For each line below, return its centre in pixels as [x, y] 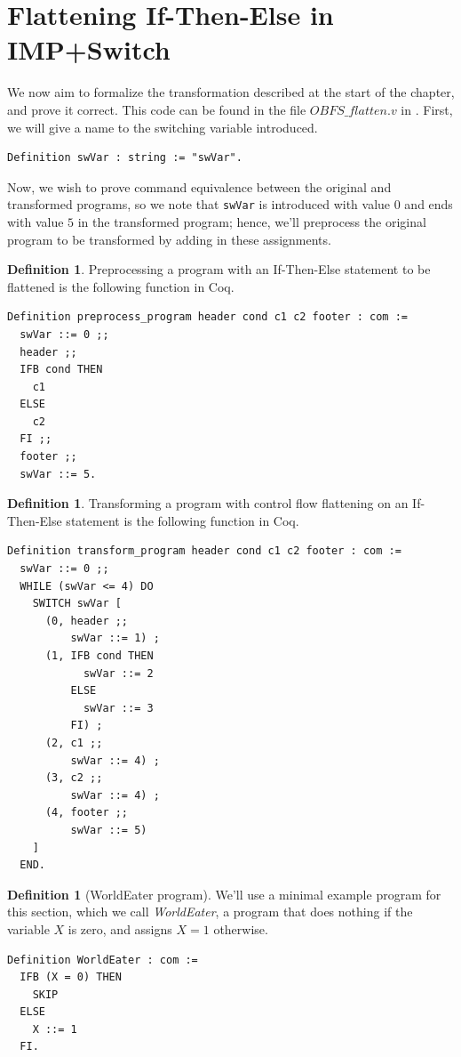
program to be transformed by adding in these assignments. [169, 239]
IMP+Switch [89, 49]
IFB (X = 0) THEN [71, 977]
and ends [429, 204]
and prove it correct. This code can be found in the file [157, 109]
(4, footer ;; [87, 813]
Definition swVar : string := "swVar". [125, 158]
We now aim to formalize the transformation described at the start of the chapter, [231, 92]
